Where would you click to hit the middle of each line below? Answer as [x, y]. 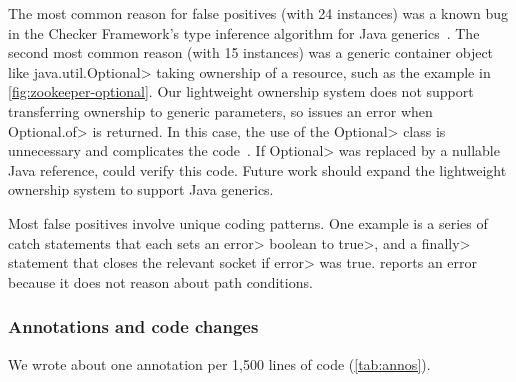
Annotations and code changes [133, 326]
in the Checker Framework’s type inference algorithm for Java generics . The [244, 32]
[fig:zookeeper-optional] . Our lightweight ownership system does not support [241, 91]
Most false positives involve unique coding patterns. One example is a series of [248, 222]
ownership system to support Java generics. [141, 189]
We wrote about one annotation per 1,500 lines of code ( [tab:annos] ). [219, 363]
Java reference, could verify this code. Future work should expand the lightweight [257, 169]
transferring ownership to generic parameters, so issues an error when [220, 110]
